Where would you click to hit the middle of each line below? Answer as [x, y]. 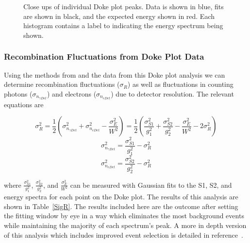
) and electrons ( [72, 93]
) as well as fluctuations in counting [180, 84]
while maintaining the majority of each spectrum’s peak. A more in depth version [125, 225]
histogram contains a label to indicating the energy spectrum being [123, 25]
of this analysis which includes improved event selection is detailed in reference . [124, 235]
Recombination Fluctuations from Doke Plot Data [104, 57]
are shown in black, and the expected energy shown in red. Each [119, 16]
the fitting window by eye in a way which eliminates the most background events [124, 216]
